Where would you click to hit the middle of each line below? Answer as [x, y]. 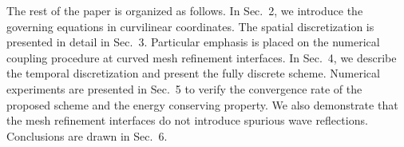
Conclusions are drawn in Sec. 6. [87, 135]
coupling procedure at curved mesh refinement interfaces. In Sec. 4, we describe [202, 57]
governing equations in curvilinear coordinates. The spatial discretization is [190, 26]
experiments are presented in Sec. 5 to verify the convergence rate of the [184, 88]
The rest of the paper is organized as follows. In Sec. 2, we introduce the [185, 10]
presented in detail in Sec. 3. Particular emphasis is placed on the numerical [193, 42]
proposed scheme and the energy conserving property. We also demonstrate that [202, 104]
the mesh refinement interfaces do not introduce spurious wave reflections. [187, 120]
